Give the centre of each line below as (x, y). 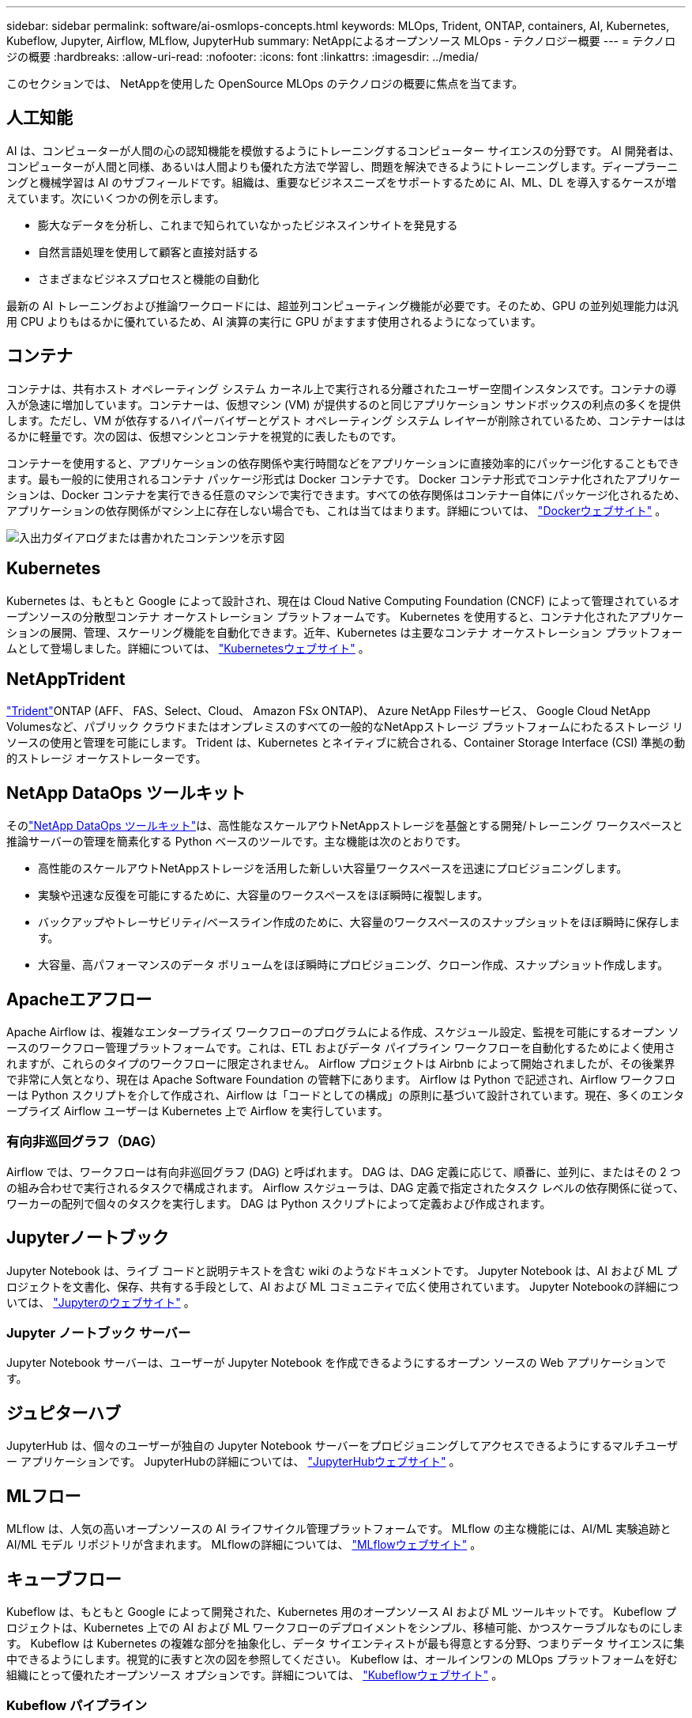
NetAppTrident (66, 679)
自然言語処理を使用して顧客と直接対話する (149, 252)
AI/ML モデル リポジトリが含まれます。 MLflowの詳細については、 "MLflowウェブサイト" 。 (244, 1545)
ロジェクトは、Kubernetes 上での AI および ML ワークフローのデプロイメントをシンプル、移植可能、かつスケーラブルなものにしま (345, 1627)
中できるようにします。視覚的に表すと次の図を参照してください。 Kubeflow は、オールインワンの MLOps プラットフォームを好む (342, 1659)
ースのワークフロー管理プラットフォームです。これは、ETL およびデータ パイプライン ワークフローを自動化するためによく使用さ (341, 1048)
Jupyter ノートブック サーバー (99, 1333)
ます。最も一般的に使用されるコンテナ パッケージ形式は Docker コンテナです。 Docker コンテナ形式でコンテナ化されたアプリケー (344, 479)
